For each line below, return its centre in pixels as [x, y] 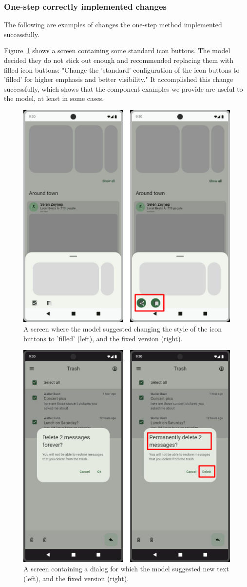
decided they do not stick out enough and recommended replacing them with [119, 60]
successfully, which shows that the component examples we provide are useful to [123, 88]
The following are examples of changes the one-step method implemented [113, 25]
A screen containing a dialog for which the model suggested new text [126, 569]
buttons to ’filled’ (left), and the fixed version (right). [103, 338]
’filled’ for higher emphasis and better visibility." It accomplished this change [119, 79]
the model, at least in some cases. [54, 98]
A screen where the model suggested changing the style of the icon [123, 329]
